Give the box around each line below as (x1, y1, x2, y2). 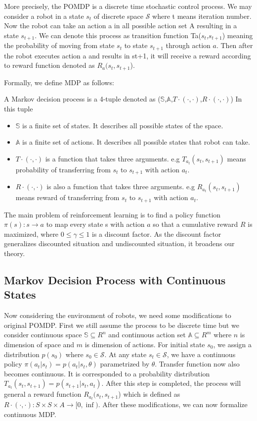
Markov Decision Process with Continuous (4, 272, 226, 287)
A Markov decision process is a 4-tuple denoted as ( (4, 94, 161, 104)
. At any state (104, 349, 147, 359)
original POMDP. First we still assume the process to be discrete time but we (4, 319, 239, 330)
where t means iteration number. (152, 10, 252, 21)
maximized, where (4, 228, 59, 239)
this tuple (4, 103, 33, 113)
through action (166, 40, 211, 51)
